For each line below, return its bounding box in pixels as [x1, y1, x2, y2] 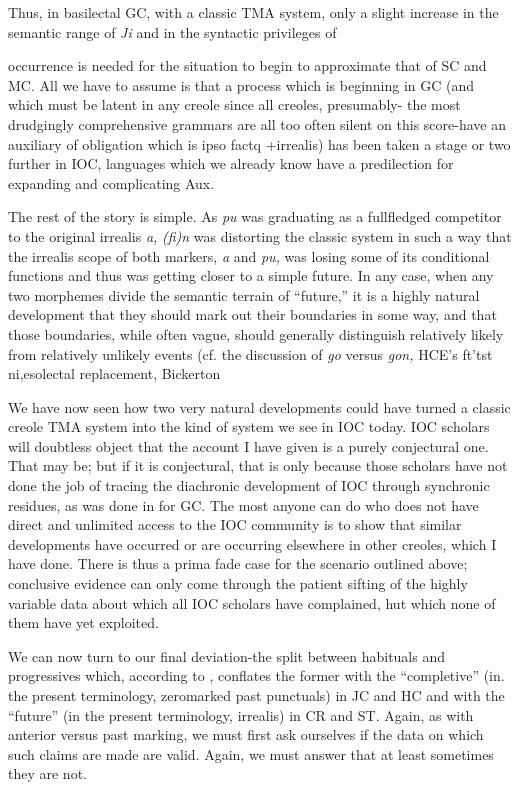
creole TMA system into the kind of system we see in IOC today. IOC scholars [8, 416, 490, 437]
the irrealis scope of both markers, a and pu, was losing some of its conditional [8, 245, 490, 266]
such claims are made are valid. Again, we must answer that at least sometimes [8, 743, 494, 764]
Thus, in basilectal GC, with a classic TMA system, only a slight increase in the [8, 2, 499, 22]
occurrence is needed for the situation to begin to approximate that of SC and [8, 55, 487, 76]
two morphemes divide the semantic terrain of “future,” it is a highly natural [8, 284, 480, 305]
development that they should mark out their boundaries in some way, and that [8, 304, 497, 325]
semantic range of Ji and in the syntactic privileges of [8, 21, 337, 42]
